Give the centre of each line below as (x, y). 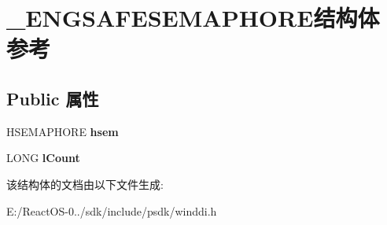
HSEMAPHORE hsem (63, 131)
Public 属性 (53, 98)
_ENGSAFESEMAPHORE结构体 (193, 18)
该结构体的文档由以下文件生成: (85, 184)
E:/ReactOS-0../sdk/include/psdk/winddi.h (112, 210)
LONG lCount (43, 158)
